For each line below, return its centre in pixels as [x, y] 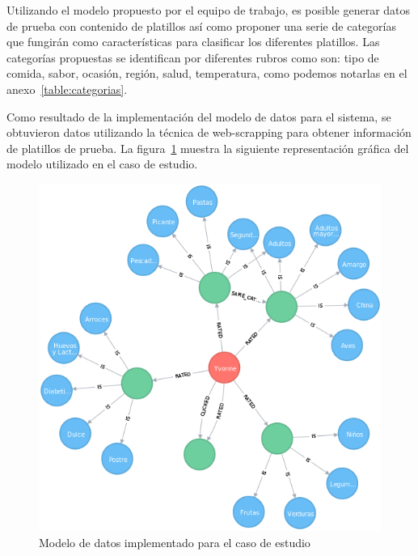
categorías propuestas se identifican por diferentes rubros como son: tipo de [193, 57]
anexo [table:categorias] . [67, 89]
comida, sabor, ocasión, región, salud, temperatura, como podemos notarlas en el [207, 73]
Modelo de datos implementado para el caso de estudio [175, 542]
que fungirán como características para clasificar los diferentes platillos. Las [193, 42]
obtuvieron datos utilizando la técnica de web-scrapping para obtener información [209, 132]
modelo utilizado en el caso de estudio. [102, 164]
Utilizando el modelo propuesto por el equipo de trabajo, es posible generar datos [209, 10]
